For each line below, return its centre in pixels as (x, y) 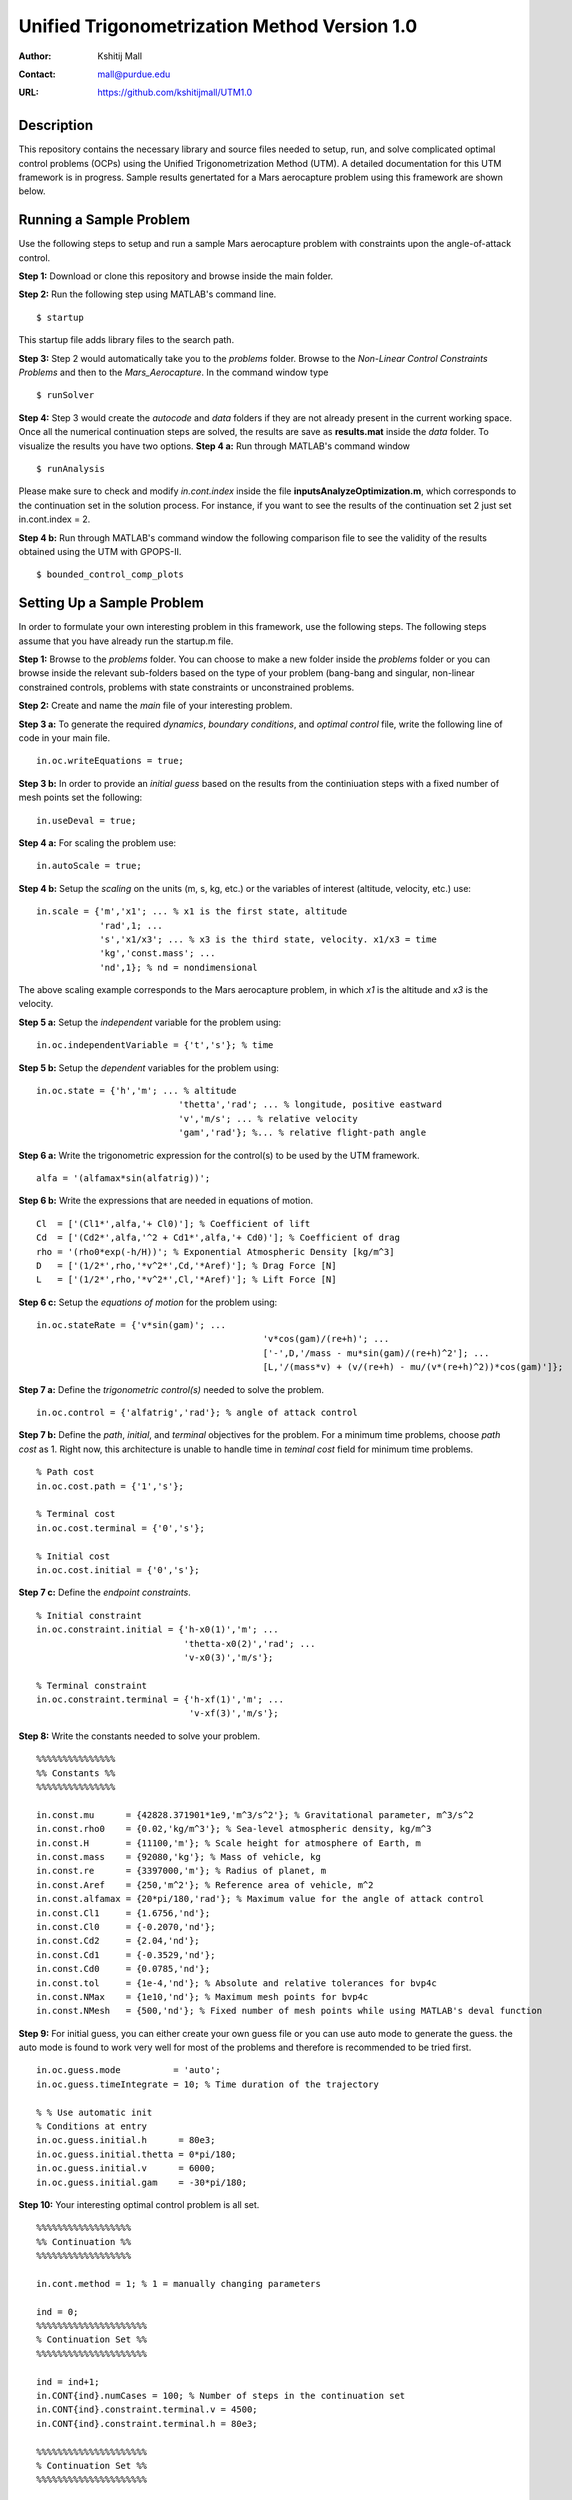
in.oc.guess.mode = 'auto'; (129, 2070)
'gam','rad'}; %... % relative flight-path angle (302, 1133)
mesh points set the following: (80, 797)
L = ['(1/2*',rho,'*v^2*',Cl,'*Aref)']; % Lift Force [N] (186, 1279)
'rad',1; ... (131, 925)
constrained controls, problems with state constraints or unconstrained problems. (186, 687)
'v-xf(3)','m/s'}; (233, 1713)
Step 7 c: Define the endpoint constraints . (105, 1592)
